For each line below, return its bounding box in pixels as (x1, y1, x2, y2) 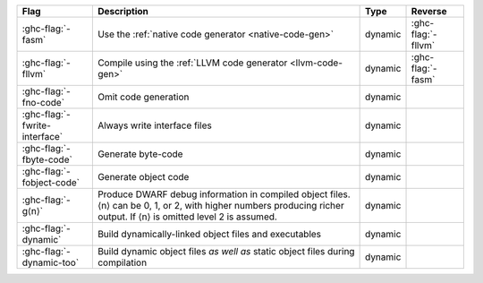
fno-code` (21, 97, 65, 108)
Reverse (411, 5, 447, 17)
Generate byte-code (97, 148, 183, 160)
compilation (97, 256, 148, 269)
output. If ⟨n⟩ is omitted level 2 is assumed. (97, 210, 277, 223)
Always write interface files (97, 119, 212, 132)
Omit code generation (97, 90, 190, 103)
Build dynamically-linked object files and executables (97, 228, 322, 240)
